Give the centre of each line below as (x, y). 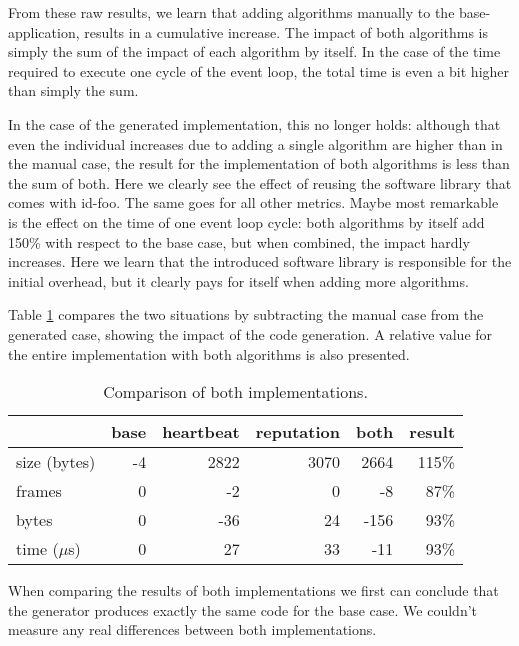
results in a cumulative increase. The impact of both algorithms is (286, 31)
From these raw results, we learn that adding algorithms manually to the (231, 12)
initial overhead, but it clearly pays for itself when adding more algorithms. (238, 280)
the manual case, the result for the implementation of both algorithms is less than (259, 163)
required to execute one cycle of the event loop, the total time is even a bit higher (259, 70)
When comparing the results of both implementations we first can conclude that (253, 590)
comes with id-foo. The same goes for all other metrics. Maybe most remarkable (253, 202)
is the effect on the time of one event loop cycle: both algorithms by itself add (246, 221)
